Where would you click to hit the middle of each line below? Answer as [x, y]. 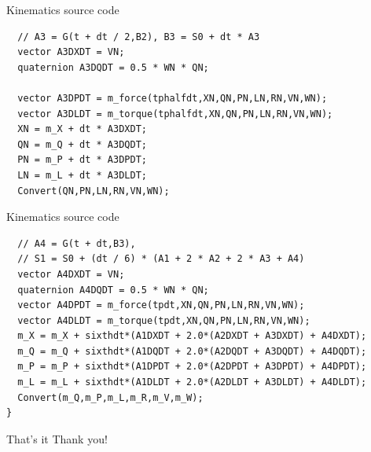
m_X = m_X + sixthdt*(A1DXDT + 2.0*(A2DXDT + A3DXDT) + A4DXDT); [192, 336]
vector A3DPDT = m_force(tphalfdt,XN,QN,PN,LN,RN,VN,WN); [173, 98]
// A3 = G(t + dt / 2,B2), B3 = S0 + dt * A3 [139, 37]
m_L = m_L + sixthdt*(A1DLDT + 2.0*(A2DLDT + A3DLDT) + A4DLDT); [192, 382]
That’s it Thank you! [57, 438]
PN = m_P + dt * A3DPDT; [82, 160]
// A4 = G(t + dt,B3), [77, 243]
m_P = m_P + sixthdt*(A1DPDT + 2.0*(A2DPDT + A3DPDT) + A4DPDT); [192, 367]
